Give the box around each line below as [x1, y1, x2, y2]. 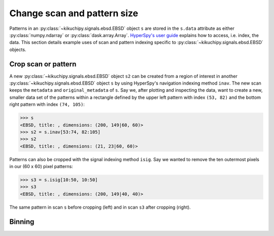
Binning [9, 217, 35, 226]
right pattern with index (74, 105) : [9, 101, 85, 107]
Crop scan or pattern [9, 60, 77, 68]
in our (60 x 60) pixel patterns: [9, 164, 73, 170]
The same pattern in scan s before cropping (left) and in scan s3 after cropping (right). [9, 204, 191, 210]
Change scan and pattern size [9, 8, 139, 19]
